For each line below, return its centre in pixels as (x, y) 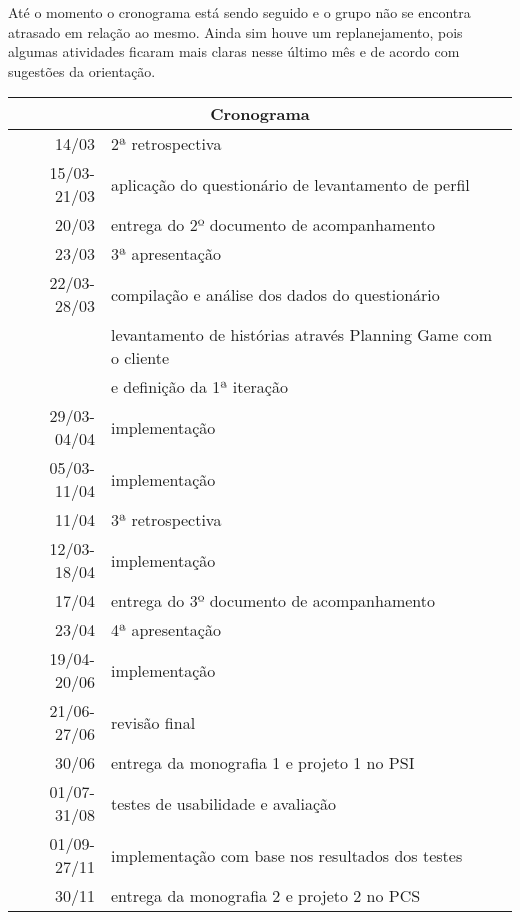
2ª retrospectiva (166, 144)
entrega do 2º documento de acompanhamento (273, 225)
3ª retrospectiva (166, 520)
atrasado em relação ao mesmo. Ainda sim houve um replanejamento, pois (235, 31)
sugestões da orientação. (82, 70)
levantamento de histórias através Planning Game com (301, 335)
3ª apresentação (165, 254)
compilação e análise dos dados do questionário (275, 294)
